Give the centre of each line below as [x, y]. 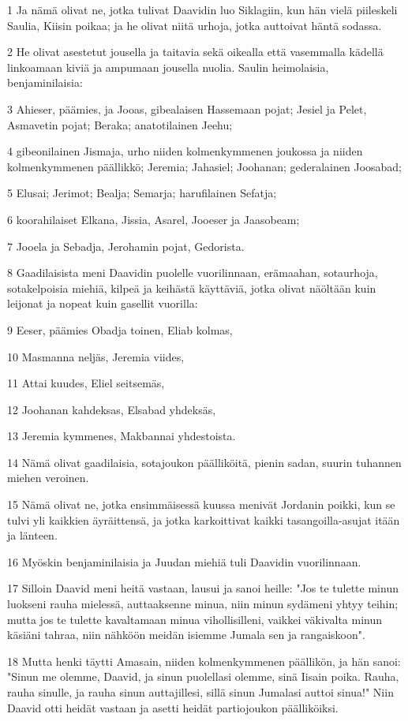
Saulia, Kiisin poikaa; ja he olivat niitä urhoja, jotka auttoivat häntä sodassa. [195, 25]
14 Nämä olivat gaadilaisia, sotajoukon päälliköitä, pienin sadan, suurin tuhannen [204, 462]
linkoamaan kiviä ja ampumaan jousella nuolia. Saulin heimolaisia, [168, 67]
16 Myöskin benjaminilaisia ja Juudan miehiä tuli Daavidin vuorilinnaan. [184, 561]
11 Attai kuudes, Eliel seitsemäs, [86, 383]
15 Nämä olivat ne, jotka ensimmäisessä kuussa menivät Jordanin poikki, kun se [201, 504]
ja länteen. [32, 535]
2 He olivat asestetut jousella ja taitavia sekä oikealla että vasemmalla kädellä [195, 52]
